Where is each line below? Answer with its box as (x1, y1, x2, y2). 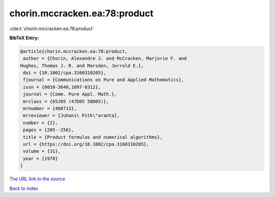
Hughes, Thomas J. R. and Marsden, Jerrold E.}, (20, 63, 144, 68)
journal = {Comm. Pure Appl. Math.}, (23, 91, 117, 97)
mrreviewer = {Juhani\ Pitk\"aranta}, (23, 113, 120, 118)
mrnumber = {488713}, (23, 106, 77, 112)
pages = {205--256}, (23, 127, 74, 133)
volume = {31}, (23, 149, 61, 154)
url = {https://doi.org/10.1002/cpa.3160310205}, (23, 141, 150, 147)
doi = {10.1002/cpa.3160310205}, (23, 70, 106, 76)
